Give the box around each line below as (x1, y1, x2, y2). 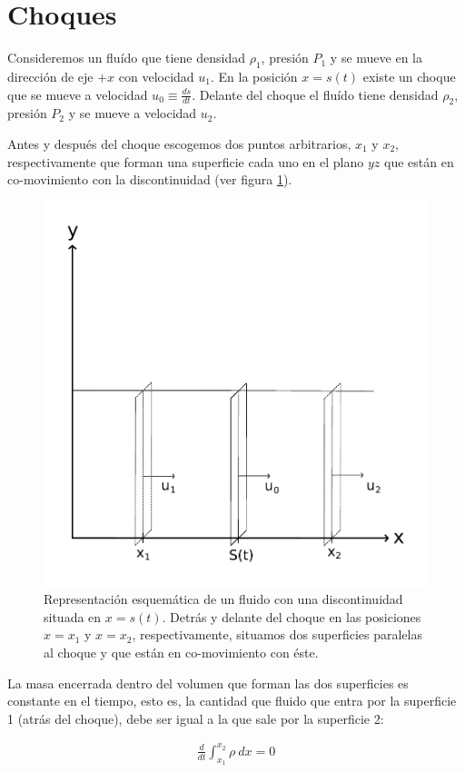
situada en (44, 607, 102, 626)
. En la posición (211, 66, 298, 85)
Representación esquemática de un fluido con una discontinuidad (44, 589, 403, 609)
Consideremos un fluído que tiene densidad (7, 48, 246, 67)
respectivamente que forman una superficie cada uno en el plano (7, 152, 364, 171)
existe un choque (362, 66, 456, 85)
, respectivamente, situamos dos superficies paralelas (132, 625, 422, 644)
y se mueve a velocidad (68, 104, 197, 123)
